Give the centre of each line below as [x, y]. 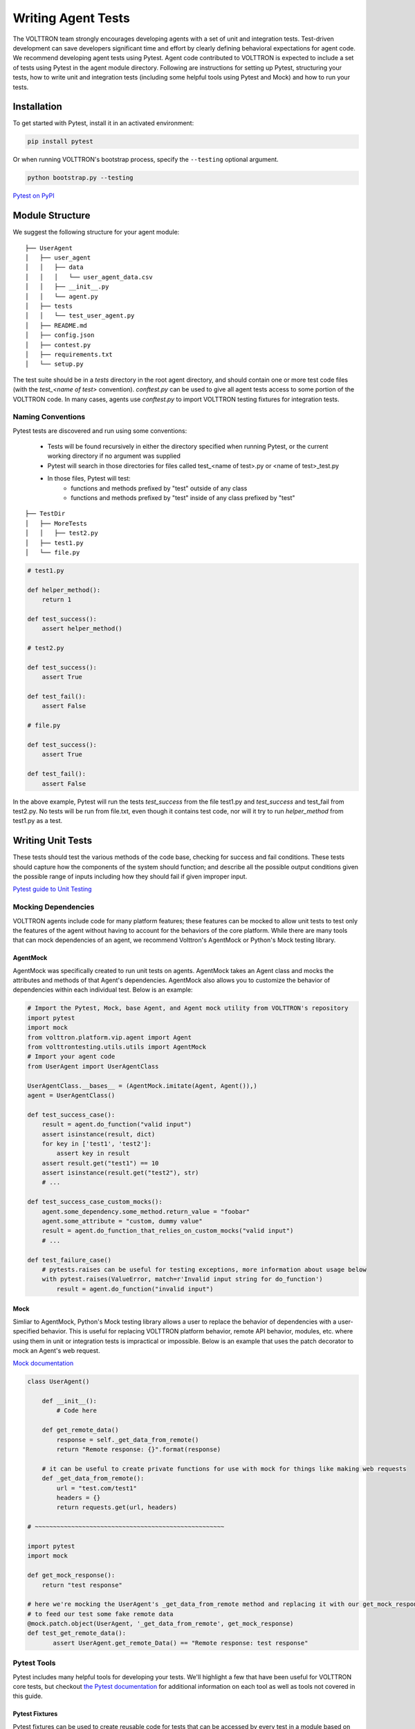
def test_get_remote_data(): [77, 1633]
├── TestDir [45, 514]
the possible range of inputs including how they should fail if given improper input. [130, 876]
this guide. [28, 1696]
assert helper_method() [82, 629]
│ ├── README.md [56, 325]
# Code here [76, 1411]
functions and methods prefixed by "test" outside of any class [159, 488]
